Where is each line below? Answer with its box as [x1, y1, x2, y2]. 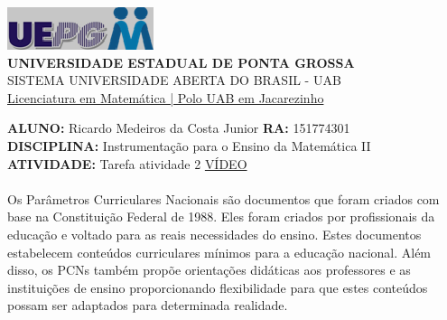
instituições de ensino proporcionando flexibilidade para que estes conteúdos [7, 278, 428, 296]
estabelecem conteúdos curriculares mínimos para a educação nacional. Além [7, 242, 432, 261]
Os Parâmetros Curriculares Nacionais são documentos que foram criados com [7, 189, 440, 208]
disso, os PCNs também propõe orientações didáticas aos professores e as [7, 260, 411, 279]
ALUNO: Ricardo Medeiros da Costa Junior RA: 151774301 [7, 118, 350, 137]
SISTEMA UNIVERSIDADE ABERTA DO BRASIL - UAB [7, 71, 341, 89]
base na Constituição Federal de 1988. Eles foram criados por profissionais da [7, 207, 435, 226]
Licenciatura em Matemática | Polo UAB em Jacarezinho [7, 88, 324, 107]
